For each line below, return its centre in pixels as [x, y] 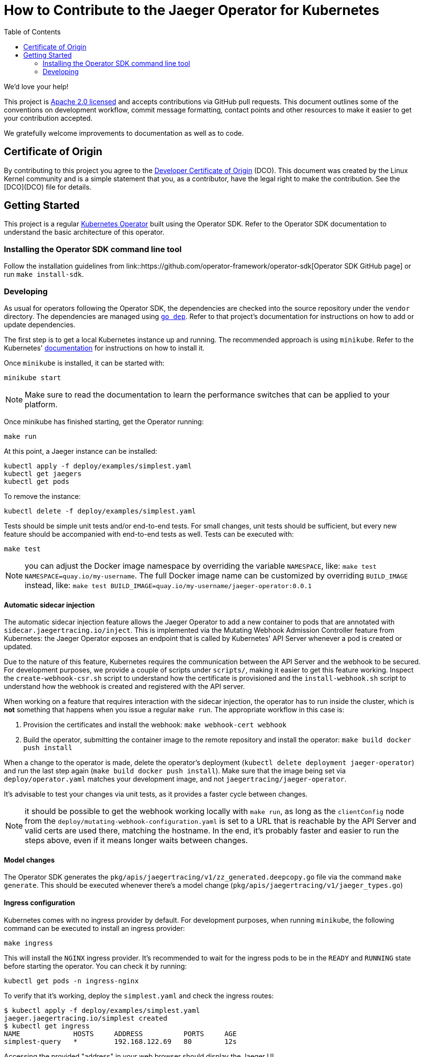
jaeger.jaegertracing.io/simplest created [86, 1018]
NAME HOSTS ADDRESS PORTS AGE [120, 1033]
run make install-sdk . [44, 274]
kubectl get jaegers [43, 473]
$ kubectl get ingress [47, 1026]
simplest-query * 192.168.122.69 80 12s [120, 1041]
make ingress [29, 943]
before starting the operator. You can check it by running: [95, 966]
